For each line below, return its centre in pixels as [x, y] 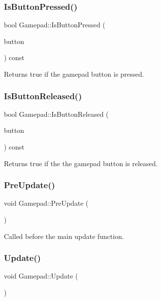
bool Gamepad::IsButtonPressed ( [55, 25]
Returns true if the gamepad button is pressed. [74, 74]
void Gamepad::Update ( [41, 276]
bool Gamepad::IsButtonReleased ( [56, 114]
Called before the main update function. [64, 236]
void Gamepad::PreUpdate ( [46, 203]
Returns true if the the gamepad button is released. [81, 163]
